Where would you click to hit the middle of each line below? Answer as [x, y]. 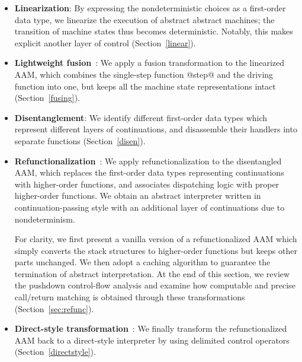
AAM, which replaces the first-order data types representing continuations [149, 172]
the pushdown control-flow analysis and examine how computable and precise [155, 285]
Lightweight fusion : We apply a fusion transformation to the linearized [149, 63]
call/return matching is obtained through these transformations [130, 297]
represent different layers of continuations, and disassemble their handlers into [156, 129]
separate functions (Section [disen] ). [80, 140]
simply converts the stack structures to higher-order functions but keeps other [156, 250]
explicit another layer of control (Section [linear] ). [105, 42]
